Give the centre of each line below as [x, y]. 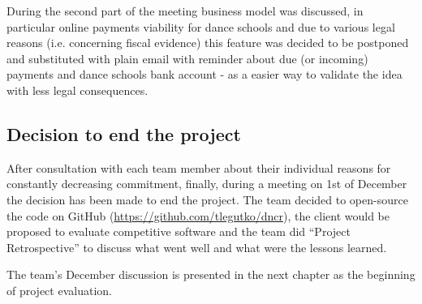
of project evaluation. [59, 290]
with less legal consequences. [78, 90]
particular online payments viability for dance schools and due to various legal [201, 26]
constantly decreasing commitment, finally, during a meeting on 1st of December [207, 184]
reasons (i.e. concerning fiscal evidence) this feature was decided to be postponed [208, 43]
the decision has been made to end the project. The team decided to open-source [207, 199]
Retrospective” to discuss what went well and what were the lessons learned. [197, 247]
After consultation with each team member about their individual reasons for [199, 167]
